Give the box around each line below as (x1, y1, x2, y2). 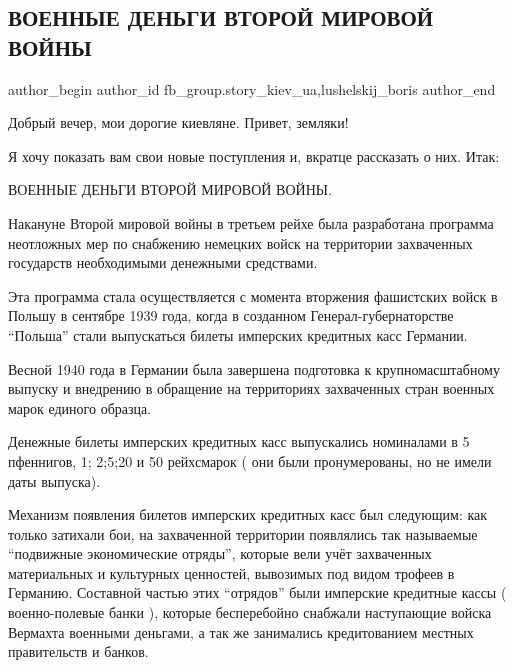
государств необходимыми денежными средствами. (8, 252, 318, 273)
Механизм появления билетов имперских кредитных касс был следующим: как (8, 504, 488, 525)
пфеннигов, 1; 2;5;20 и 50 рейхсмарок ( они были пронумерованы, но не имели (8, 450, 492, 471)
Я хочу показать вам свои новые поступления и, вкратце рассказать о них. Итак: (8, 145, 500, 166)
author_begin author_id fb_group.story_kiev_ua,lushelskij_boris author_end (8, 78, 496, 99)
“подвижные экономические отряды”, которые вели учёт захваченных (8, 543, 432, 564)
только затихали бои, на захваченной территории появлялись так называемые (8, 523, 478, 544)
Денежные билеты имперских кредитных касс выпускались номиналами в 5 (8, 431, 470, 452)
